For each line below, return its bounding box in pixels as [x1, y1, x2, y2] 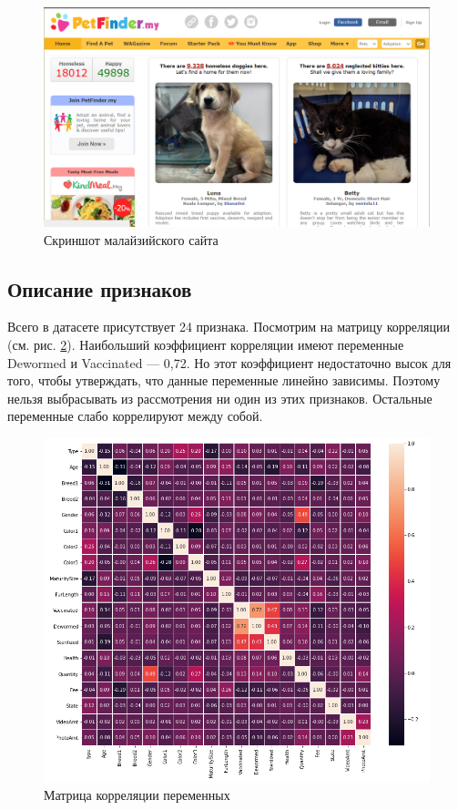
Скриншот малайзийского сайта [44, 230, 219, 249]
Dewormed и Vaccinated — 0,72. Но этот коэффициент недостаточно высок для [7, 353, 452, 372]
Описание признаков [7, 274, 192, 302]
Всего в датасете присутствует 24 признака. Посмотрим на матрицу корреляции [7, 317, 450, 336]
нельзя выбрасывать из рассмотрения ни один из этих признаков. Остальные [7, 388, 433, 407]
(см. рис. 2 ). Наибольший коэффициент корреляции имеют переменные [7, 334, 404, 354]
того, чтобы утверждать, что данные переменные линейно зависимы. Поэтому [7, 371, 441, 390]
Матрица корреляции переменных [44, 785, 230, 805]
